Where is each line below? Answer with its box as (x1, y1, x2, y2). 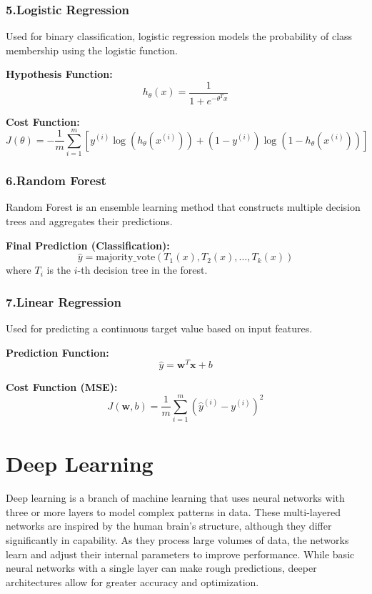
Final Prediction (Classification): (6, 237, 170, 252)
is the (46, 262, 71, 277)
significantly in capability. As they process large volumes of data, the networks (6, 532, 349, 547)
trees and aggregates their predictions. (6, 214, 173, 229)
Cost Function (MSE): (6, 380, 118, 395)
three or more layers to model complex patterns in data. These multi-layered (6, 504, 341, 519)
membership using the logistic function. (6, 42, 179, 57)
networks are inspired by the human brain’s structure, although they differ (6, 518, 332, 533)
